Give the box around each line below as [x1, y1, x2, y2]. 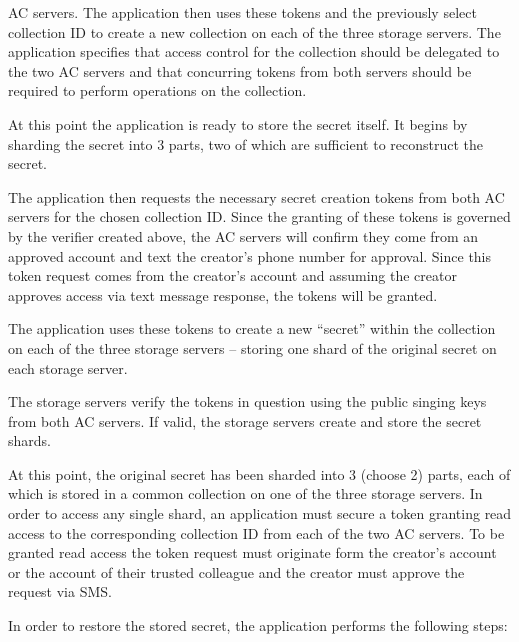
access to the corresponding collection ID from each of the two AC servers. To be [8, 522, 505, 543]
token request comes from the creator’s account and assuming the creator [8, 265, 457, 286]
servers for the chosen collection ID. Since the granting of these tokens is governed [8, 206, 511, 227]
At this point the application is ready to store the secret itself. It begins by [8, 113, 468, 134]
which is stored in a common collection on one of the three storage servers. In [8, 483, 483, 504]
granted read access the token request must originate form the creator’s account [8, 542, 497, 563]
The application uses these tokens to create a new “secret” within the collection [8, 318, 496, 339]
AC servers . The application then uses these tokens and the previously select [8, 2, 477, 22]
